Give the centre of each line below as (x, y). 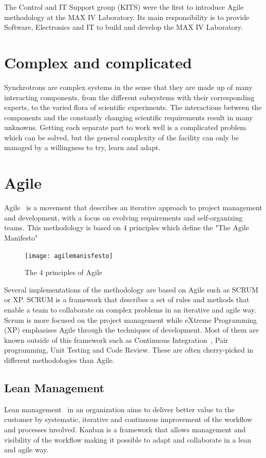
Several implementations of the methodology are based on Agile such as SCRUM (131, 289)
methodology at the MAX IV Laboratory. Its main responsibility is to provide (127, 17)
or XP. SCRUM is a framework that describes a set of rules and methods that (127, 299)
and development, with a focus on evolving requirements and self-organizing (123, 217)
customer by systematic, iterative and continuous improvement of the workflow (128, 419)
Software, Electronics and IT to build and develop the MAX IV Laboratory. (123, 27)
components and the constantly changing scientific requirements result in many (129, 117)
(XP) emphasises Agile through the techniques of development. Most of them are (132, 330)
